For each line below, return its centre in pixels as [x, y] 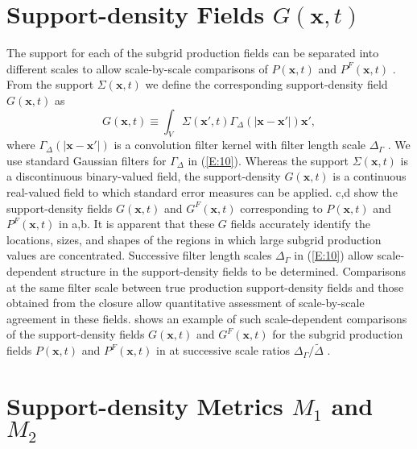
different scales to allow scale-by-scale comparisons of [137, 68]
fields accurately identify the [301, 224]
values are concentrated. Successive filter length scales [139, 255]
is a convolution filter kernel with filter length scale [240, 145]
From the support [50, 84]
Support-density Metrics [145, 406]
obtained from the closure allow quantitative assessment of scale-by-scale [186, 303]
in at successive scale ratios [223, 350]
